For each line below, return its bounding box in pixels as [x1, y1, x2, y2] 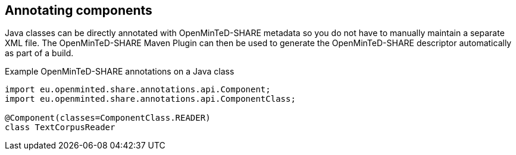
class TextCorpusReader [5, 122, 115, 133]
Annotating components [5, 3, 152, 18]
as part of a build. [5, 48, 74, 59]
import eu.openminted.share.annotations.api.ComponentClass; [5, 94, 296, 104]
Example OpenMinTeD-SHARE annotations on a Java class [5, 66, 234, 77]
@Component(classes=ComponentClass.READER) [5, 113, 211, 123]
